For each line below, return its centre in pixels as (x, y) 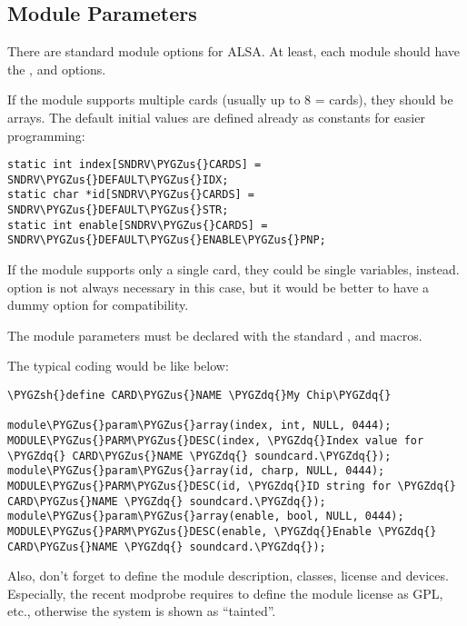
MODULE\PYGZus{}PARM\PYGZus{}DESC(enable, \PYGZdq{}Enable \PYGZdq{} (222, 531)
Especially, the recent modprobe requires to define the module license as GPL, (225, 593)
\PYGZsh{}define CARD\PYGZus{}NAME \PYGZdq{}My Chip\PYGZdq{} (199, 396)
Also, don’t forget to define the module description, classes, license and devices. (228, 576)
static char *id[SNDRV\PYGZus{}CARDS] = (131, 195)
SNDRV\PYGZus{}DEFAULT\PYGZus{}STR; (118, 210)
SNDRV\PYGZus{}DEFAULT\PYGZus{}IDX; (118, 179)
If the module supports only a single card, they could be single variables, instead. (233, 269)
